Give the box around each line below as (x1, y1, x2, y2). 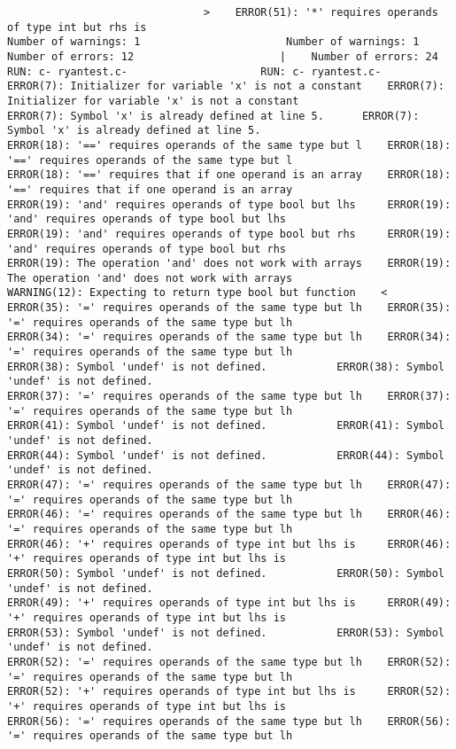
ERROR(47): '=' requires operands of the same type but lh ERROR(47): (7, 479, 452, 491)
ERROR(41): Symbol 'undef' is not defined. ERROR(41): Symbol (7, 419, 444, 433)
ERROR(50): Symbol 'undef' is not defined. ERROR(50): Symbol (7, 566, 444, 580)
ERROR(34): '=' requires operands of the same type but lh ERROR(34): (7, 331, 452, 344)
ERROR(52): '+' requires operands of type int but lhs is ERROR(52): (7, 685, 452, 698)
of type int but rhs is (7, 20, 147, 34)
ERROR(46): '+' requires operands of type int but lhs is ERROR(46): (7, 537, 452, 550)
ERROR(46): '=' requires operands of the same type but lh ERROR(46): (7, 508, 452, 521)
